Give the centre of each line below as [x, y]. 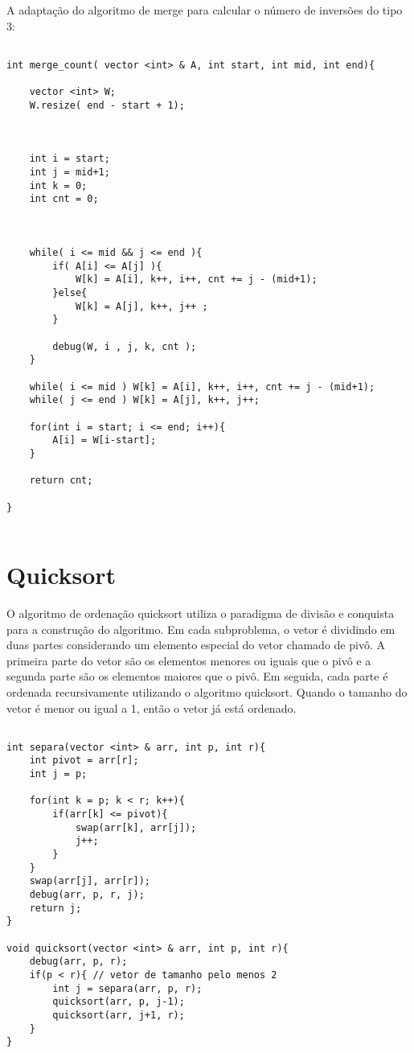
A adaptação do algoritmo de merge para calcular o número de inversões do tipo [205, 10]
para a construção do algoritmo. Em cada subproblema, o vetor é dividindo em [201, 629]
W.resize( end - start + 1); [107, 105]
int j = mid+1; [70, 173]
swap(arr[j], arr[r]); [90, 881]
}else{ [70, 293]
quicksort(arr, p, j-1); [119, 1002]
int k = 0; [58, 185]
